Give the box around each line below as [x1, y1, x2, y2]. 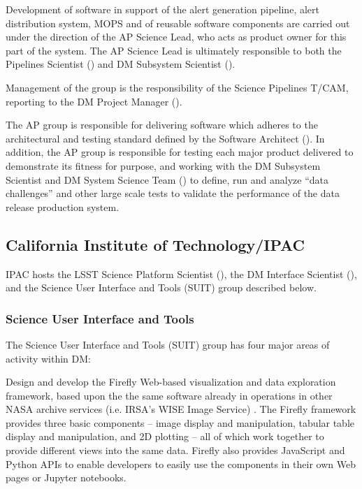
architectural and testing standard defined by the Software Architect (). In [6, 131, 325, 145]
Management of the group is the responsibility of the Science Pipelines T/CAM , [6, 80, 349, 94]
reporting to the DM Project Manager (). [6, 94, 182, 108]
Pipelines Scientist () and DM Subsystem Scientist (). [6, 57, 236, 71]
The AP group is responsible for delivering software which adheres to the [6, 117, 318, 132]
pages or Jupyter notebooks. [6, 470, 126, 485]
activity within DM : [6, 351, 91, 365]
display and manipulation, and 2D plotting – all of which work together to [6, 429, 324, 444]
